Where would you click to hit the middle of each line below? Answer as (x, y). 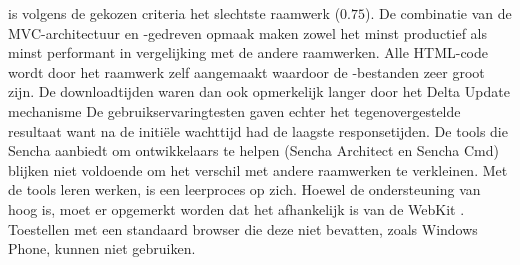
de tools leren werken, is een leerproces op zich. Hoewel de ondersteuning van (244, 189)
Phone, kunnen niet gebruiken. (102, 248)
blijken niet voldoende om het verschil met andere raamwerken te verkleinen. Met (258, 169)
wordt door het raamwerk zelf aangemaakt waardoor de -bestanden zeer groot (246, 71)
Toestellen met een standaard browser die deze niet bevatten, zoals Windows (243, 228)
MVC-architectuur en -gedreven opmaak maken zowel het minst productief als (248, 32)
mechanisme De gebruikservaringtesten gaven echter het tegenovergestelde (234, 110)
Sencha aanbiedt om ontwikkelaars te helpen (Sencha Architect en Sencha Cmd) (253, 150)
